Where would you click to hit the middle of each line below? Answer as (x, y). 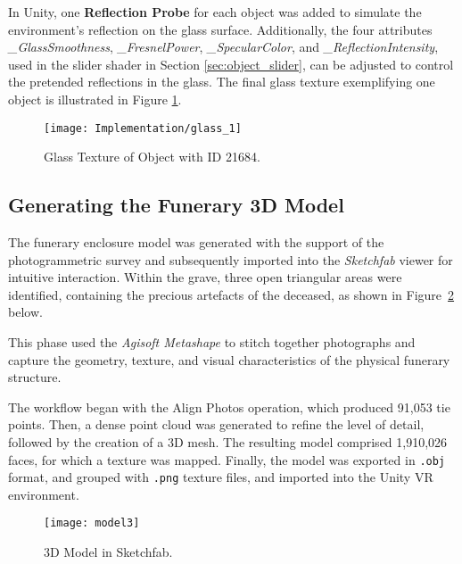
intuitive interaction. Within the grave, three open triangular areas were (205, 277)
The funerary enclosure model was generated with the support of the (196, 242)
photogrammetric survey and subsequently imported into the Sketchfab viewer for (231, 259)
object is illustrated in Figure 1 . (95, 99)
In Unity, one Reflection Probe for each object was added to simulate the (215, 12)
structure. (35, 377)
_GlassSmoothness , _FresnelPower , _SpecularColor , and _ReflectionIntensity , (223, 47)
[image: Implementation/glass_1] (143, 128)
